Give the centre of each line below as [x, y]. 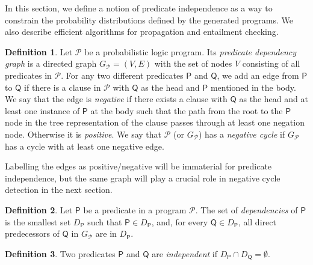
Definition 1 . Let [39, 51]
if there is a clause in [63, 87]
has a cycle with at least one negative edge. [85, 146]
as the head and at [274, 99]
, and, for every [180, 221]
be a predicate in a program [135, 209]
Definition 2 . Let [39, 209]
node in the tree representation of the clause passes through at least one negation [155, 122]
